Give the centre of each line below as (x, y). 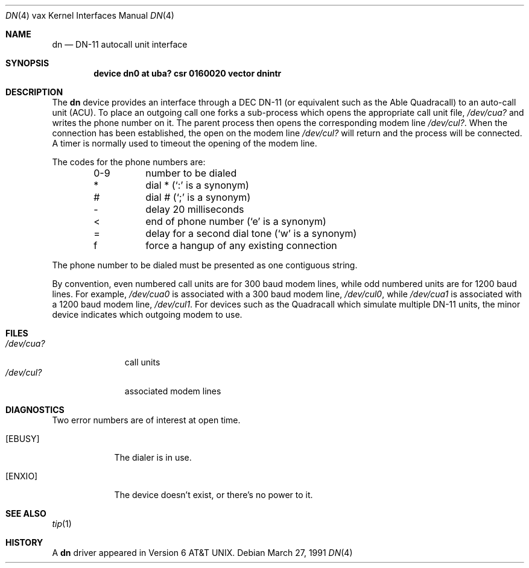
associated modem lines (173, 391)
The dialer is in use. (153, 457)
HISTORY (24, 542)
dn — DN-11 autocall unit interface (120, 44)
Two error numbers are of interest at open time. (146, 420)
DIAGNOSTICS (35, 410)
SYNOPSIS (27, 63)
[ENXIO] (22, 476)
